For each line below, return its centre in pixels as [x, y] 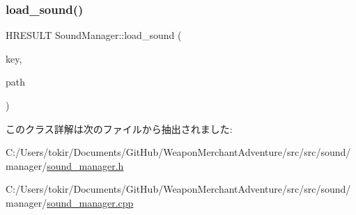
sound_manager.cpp [90, 202]
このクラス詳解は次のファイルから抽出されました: [119, 128]
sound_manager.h [85, 165]
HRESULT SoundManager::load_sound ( [94, 35]
